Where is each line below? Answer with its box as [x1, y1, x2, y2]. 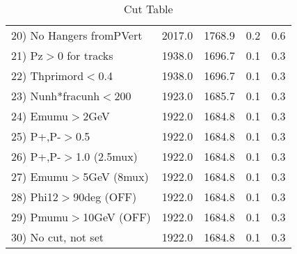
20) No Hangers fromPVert [11, 27, 143, 43]
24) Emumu [11, 108, 69, 124]
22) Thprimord [11, 68, 84, 84]
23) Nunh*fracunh [11, 88, 100, 104]
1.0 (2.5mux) [75, 148, 138, 164]
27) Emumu [11, 168, 69, 184]
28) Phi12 [11, 189, 58, 205]
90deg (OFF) [73, 189, 137, 205]
